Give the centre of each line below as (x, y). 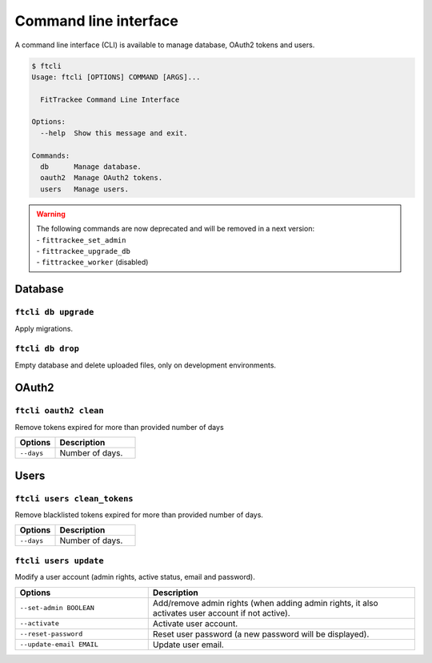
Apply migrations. (44, 328)
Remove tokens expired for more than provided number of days (119, 427)
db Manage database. (91, 167)
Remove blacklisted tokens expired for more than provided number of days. (139, 514)
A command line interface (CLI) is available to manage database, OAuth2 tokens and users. (165, 45)
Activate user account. (195, 623)
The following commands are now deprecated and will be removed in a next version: (176, 229)
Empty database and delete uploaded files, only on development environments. (145, 365)
